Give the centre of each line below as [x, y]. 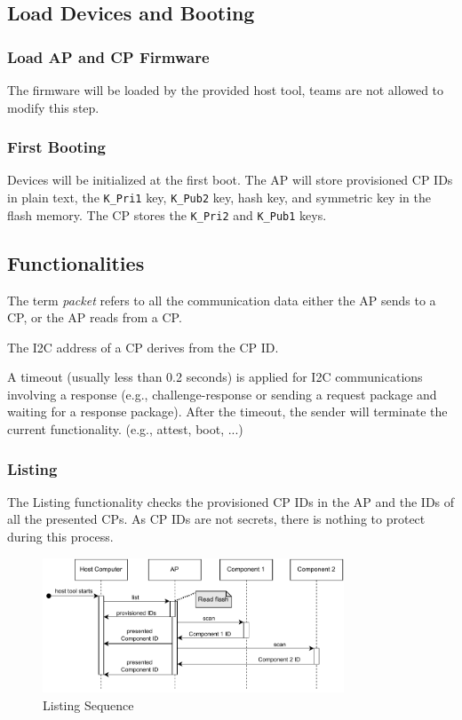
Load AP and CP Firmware [108, 56]
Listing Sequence [88, 704]
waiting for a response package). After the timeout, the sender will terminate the [227, 411]
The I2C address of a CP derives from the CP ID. [143, 347]
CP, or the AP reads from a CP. [95, 317]
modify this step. [53, 107]
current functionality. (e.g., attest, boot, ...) [125, 429]
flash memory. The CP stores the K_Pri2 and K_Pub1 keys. [167, 214]
